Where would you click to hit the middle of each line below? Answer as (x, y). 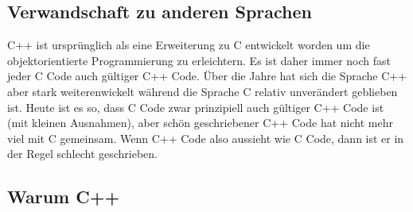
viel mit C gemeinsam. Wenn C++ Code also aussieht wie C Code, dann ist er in (206, 138)
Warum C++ (64, 197)
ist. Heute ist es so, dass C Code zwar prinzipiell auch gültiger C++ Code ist (196, 107)
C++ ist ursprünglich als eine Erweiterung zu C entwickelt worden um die (189, 45)
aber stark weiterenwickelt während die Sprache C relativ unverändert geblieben (203, 91)
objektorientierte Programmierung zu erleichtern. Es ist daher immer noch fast (199, 60)
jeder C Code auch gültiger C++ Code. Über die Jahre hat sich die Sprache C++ (207, 76)
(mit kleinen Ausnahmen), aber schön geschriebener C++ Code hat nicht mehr (200, 123)
